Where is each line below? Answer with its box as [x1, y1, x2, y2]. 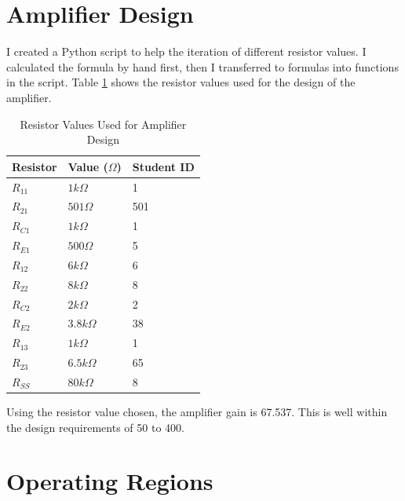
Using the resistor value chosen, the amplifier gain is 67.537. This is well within [6, 404, 388, 420]
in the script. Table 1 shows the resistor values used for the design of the [6, 74, 356, 90]
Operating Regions [6, 465, 213, 497]
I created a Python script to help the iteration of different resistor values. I [6, 43, 367, 60]
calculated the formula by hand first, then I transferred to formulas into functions [6, 58, 399, 75]
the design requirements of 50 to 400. [6, 419, 184, 435]
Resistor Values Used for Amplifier [20, 115, 187, 132]
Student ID [132, 158, 195, 174]
